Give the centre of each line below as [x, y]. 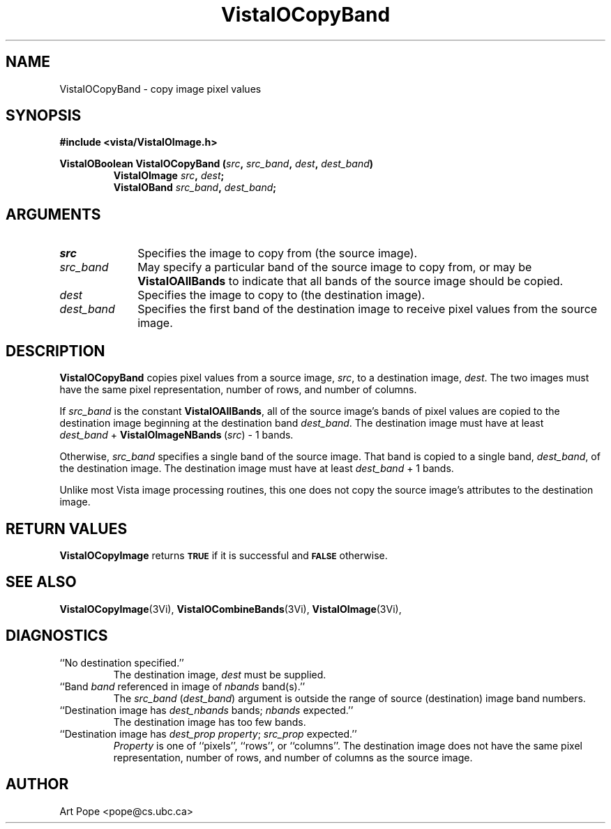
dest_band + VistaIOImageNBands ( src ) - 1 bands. [176, 435]
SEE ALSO [41, 582]
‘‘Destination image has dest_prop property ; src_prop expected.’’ [208, 733]
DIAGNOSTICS [57, 636]
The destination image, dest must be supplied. [220, 674]
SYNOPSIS [44, 116]
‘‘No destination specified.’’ [122, 662]
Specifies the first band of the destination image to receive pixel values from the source [368, 309]
